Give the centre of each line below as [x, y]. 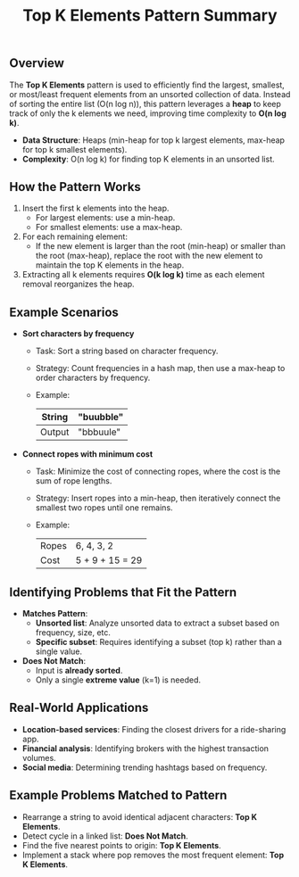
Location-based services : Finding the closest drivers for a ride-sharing [154, 729]
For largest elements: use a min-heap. [105, 218]
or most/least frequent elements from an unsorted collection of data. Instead [150, 94]
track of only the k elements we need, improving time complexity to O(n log [148, 113]
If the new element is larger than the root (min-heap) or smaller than [160, 246]
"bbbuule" [100, 432]
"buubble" [101, 418]
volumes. [39, 757]
